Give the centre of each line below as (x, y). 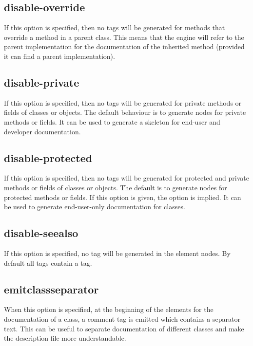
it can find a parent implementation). (59, 56)
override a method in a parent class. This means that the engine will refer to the (124, 37)
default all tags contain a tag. (48, 263)
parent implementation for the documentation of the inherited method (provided (124, 46)
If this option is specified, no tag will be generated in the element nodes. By (117, 253)
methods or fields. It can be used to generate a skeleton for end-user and (112, 121)
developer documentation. (42, 131)
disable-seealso (41, 233)
